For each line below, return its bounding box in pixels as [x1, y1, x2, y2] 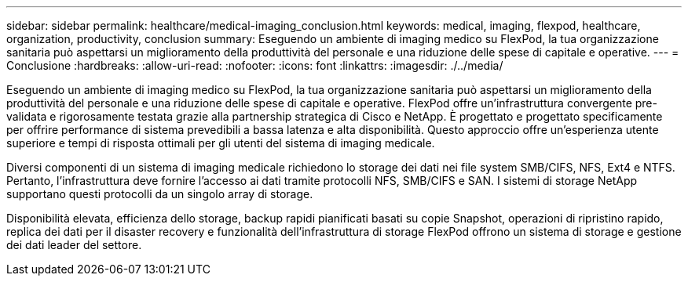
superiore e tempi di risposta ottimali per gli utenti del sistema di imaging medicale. [6, 136, 435, 150]
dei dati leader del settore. [6, 238, 142, 251]
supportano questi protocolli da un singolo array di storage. [6, 187, 313, 201]
